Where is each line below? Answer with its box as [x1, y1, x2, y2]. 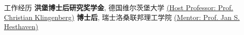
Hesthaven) [4, 21, 38, 32]
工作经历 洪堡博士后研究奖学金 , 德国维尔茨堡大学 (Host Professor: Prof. [4, 2, 234, 12]
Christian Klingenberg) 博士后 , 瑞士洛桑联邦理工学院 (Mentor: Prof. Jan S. [4, 12, 240, 22]
